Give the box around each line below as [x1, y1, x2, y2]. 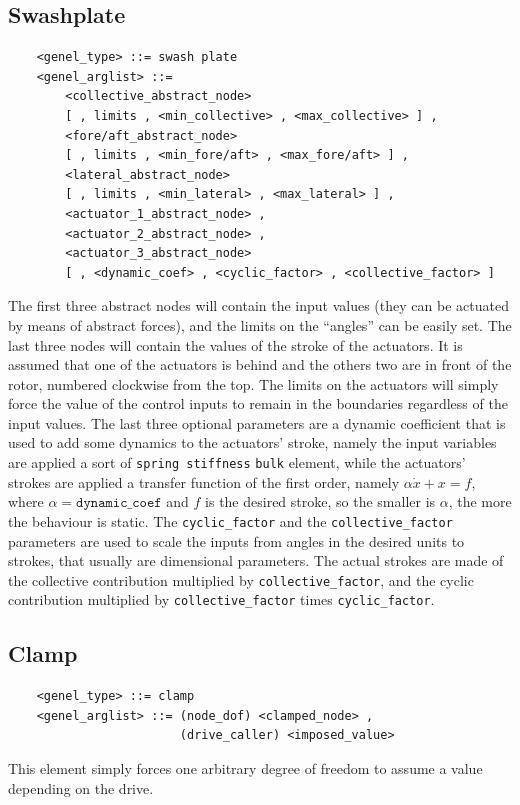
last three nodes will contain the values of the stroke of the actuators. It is [8, 334, 463, 355]
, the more [448, 491, 512, 512]
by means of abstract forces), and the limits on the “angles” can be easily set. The [8, 314, 512, 335]
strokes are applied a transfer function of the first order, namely [8, 471, 400, 492]
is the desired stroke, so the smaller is [205, 491, 436, 512]
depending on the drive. [8, 777, 154, 798]
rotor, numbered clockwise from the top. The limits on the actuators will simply [8, 373, 499, 394]
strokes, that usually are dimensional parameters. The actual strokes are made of [8, 550, 504, 571]
